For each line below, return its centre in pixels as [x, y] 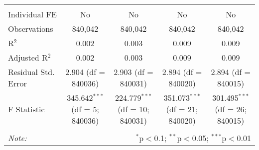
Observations [31, 29]
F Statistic [26, 109]
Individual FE [32, 14]
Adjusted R [28, 57]
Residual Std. [31, 72]
